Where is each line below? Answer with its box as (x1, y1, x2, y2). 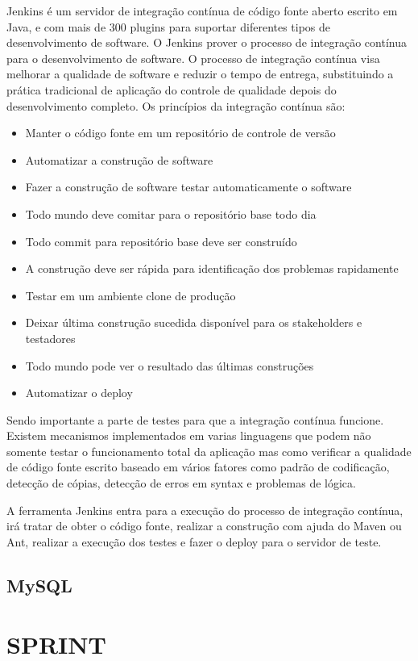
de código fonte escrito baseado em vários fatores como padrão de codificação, (6, 458, 390, 475)
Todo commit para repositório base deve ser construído (25, 232, 297, 249)
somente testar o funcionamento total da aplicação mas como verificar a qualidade (6, 442, 412, 459)
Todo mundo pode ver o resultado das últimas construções (25, 357, 314, 374)
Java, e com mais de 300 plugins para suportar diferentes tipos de (6, 18, 331, 35)
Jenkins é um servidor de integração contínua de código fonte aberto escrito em (6, 2, 398, 19)
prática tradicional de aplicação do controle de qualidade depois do (6, 81, 337, 98)
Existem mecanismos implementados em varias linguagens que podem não (6, 427, 371, 444)
